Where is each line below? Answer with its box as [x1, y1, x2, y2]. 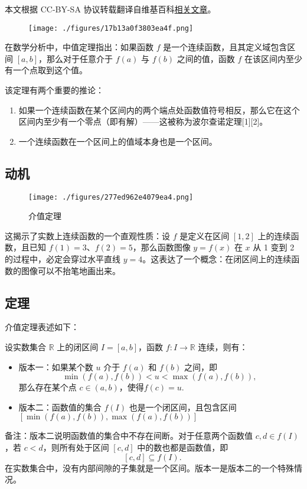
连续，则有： [198, 341, 248, 353]
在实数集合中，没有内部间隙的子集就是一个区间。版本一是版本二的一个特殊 [5, 461, 294, 474]
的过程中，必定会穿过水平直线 [5, 253, 120, 265]
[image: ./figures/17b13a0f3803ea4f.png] [28, 24, 194, 32]
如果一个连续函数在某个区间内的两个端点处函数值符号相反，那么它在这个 [18, 103, 300, 116]
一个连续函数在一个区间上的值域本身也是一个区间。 [18, 135, 217, 147]
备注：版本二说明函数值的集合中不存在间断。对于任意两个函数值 [5, 429, 253, 442]
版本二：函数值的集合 [18, 400, 102, 413]
